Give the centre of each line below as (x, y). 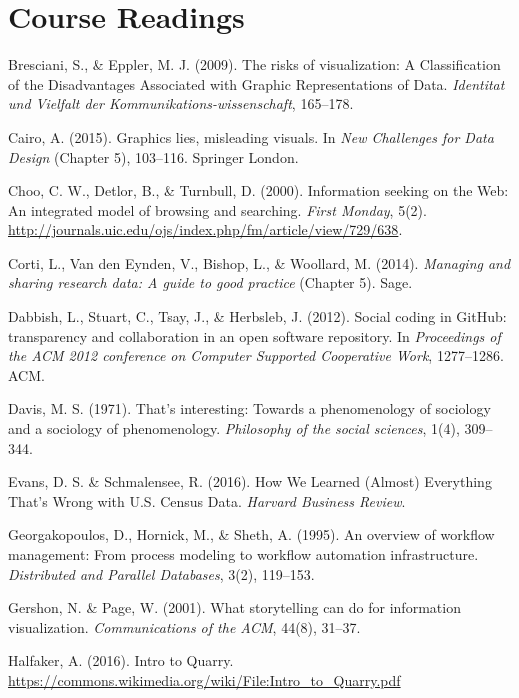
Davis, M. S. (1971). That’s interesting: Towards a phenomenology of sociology (249, 408)
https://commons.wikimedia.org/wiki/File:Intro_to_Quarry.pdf (204, 679)
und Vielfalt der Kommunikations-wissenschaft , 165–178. (181, 103)
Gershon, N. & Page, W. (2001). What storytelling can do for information (234, 607)
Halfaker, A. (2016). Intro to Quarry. (121, 660)
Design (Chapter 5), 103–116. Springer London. (153, 156)
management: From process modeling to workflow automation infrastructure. (243, 554)
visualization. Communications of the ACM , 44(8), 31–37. (184, 626)
